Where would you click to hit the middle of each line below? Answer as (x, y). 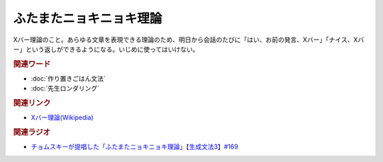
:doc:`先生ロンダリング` (65, 88)
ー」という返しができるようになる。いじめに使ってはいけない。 (106, 49)
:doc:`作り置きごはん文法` (68, 79)
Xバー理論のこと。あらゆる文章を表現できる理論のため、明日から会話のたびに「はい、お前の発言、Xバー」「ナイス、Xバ (189, 40)
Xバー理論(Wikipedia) (62, 117)
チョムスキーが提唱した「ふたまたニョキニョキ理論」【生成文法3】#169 (135, 147)
